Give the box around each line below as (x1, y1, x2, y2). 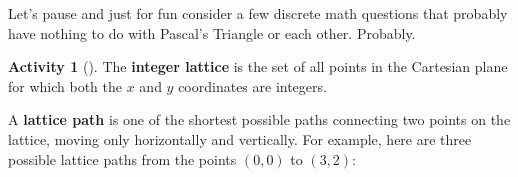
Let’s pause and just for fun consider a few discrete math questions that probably (8, 3, 508, 23)
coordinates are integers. (178, 75, 327, 96)
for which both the (8, 75, 123, 96)
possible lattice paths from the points (8, 148, 237, 169)
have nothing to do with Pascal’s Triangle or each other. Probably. (8, 22, 416, 43)
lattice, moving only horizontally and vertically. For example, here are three (8, 128, 472, 149)
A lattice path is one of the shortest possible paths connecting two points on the (8, 109, 511, 130)
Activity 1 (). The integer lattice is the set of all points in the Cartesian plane (8, 56, 508, 77)
